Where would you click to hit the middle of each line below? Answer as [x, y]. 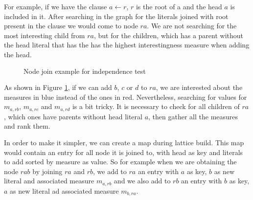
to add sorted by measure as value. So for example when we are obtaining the [120, 162]
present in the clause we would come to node [71, 26]
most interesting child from [45, 35]
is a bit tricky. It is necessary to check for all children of [156, 106]
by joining [47, 171]
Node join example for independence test [85, 71]
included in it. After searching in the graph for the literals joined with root [116, 16]
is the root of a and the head [179, 6]
